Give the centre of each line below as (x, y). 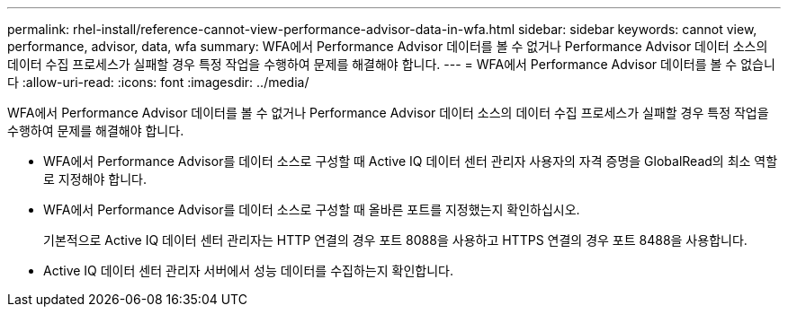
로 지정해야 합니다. (95, 179)
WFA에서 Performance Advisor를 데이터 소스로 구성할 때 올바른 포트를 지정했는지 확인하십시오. (312, 209)
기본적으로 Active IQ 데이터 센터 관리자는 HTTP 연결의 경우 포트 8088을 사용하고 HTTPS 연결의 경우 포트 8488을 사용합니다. (395, 240)
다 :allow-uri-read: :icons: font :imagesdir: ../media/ (158, 82)
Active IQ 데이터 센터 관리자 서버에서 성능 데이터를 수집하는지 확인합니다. (248, 270)
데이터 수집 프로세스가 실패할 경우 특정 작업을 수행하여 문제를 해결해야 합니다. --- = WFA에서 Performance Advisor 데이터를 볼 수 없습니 (391, 64)
